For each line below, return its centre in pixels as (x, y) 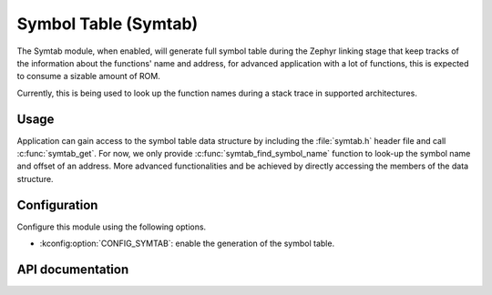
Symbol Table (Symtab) (108, 24)
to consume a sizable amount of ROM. (89, 76)
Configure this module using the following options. (112, 227)
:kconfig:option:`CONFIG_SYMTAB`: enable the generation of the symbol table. (187, 244)
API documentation (73, 269)
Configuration (57, 205)
